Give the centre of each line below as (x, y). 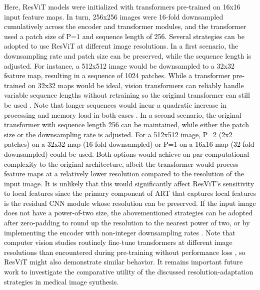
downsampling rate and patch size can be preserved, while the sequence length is (128, 55)
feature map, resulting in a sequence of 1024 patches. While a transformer (117, 75)
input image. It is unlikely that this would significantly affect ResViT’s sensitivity (129, 183)
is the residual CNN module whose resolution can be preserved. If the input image (130, 203)
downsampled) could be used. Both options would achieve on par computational (127, 154)
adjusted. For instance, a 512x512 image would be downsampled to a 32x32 (119, 65)
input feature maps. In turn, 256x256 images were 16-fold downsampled (114, 16)
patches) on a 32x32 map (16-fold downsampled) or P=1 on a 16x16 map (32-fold (129, 144)
